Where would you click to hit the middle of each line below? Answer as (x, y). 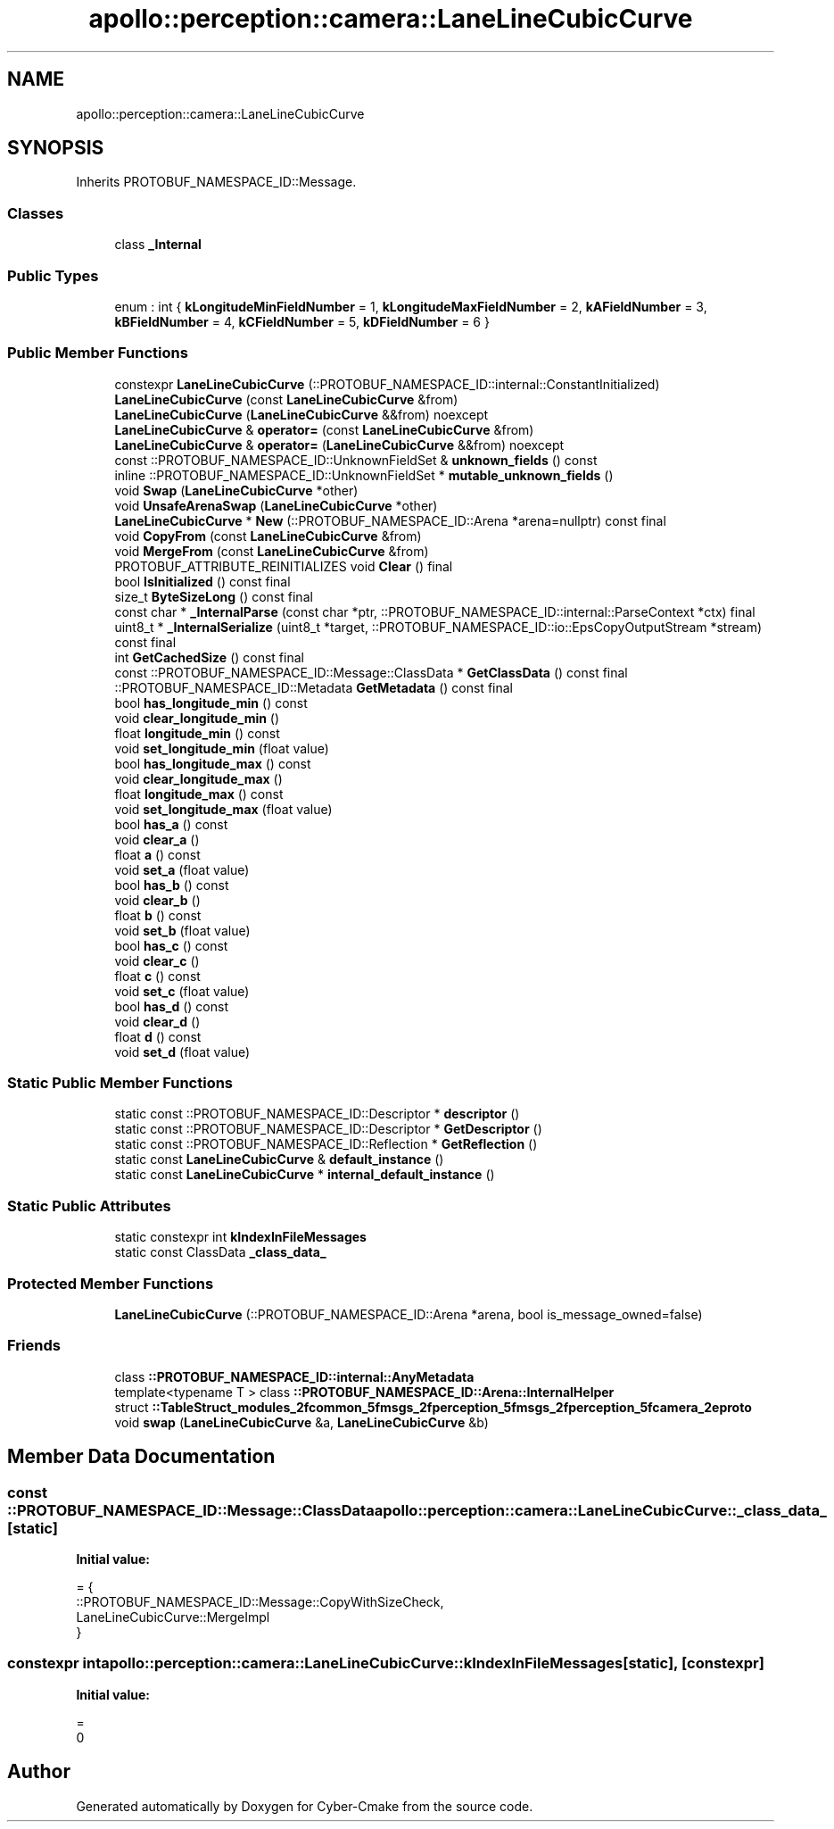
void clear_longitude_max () (198, 778)
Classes (36, 213)
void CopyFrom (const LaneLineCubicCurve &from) (268, 536)
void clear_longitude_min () (197, 718)
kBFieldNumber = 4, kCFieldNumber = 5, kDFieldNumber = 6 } (302, 321)
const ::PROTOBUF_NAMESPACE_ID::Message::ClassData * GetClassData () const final (371, 672)
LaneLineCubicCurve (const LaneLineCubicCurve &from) (286, 399)
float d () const (158, 1036)
